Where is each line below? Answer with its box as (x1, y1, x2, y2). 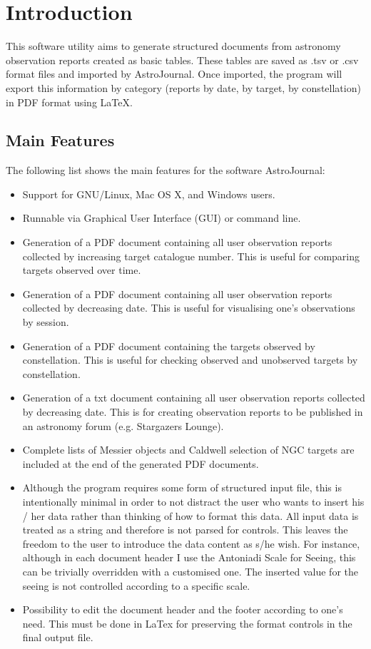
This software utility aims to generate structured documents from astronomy (6, 39, 341, 53)
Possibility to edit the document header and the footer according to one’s (22, 602, 343, 617)
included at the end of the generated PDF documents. (22, 456, 259, 471)
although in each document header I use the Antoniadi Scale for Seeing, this (22, 550, 356, 565)
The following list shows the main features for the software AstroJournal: (6, 163, 325, 178)
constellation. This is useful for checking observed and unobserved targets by (22, 352, 358, 367)
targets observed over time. (22, 262, 141, 277)
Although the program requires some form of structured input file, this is (22, 480, 342, 495)
